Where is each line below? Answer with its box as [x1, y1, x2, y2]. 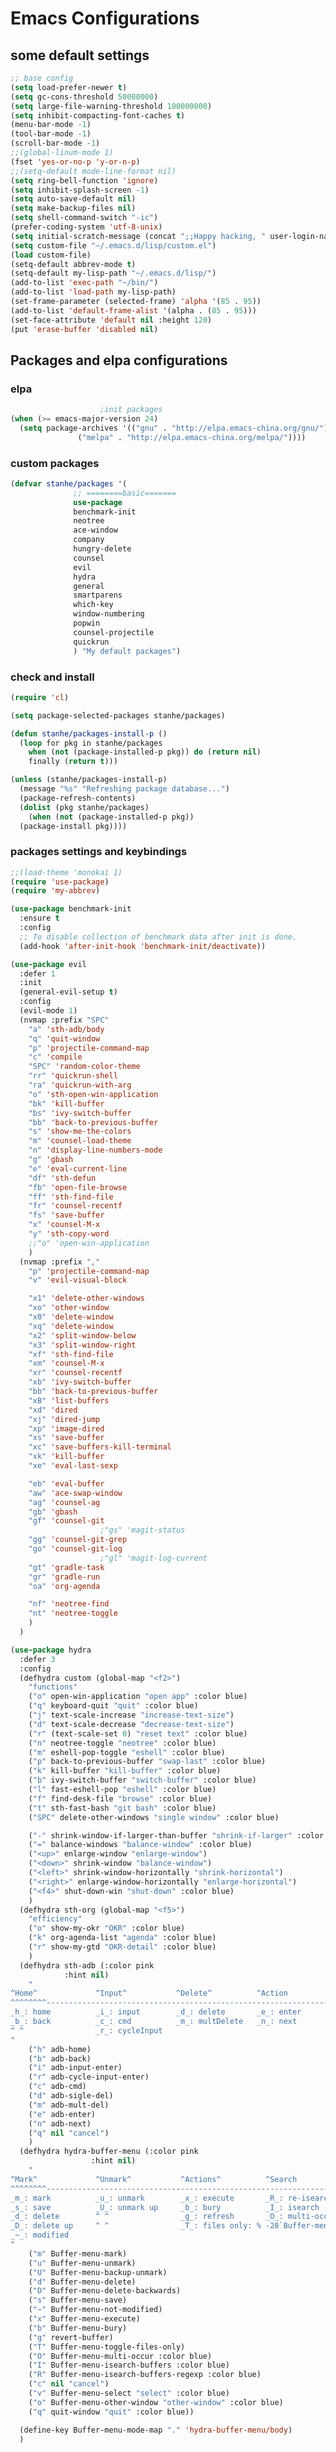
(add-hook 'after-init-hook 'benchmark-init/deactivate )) [19, 941, 267, 951]
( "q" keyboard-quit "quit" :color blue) [28, 1701, 199, 1711]
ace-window [73, 525, 118, 536]
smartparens [73, 590, 123, 601]
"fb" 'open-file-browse [28, 1182, 128, 1192]
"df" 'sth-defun [28, 1173, 97, 1183]
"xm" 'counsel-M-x [28, 1358, 105, 1369]
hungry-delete [73, 544, 132, 554]
